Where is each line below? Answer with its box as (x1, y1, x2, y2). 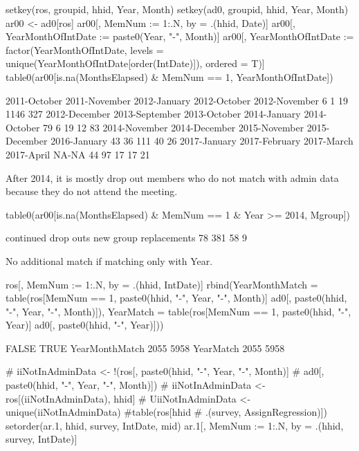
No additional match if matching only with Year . (6, 253, 213, 268)
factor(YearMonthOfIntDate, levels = (6, 42, 164, 57)
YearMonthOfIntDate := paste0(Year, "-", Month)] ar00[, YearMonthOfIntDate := (6, 29, 354, 44)
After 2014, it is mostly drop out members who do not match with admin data (6, 170, 339, 185)
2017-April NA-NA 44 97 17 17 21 (6, 147, 150, 161)
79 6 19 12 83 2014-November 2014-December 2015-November (43, 120, 304, 134)
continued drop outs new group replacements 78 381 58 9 (6, 230, 248, 245)
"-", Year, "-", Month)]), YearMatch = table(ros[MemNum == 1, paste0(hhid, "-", (6, 304, 351, 318)
